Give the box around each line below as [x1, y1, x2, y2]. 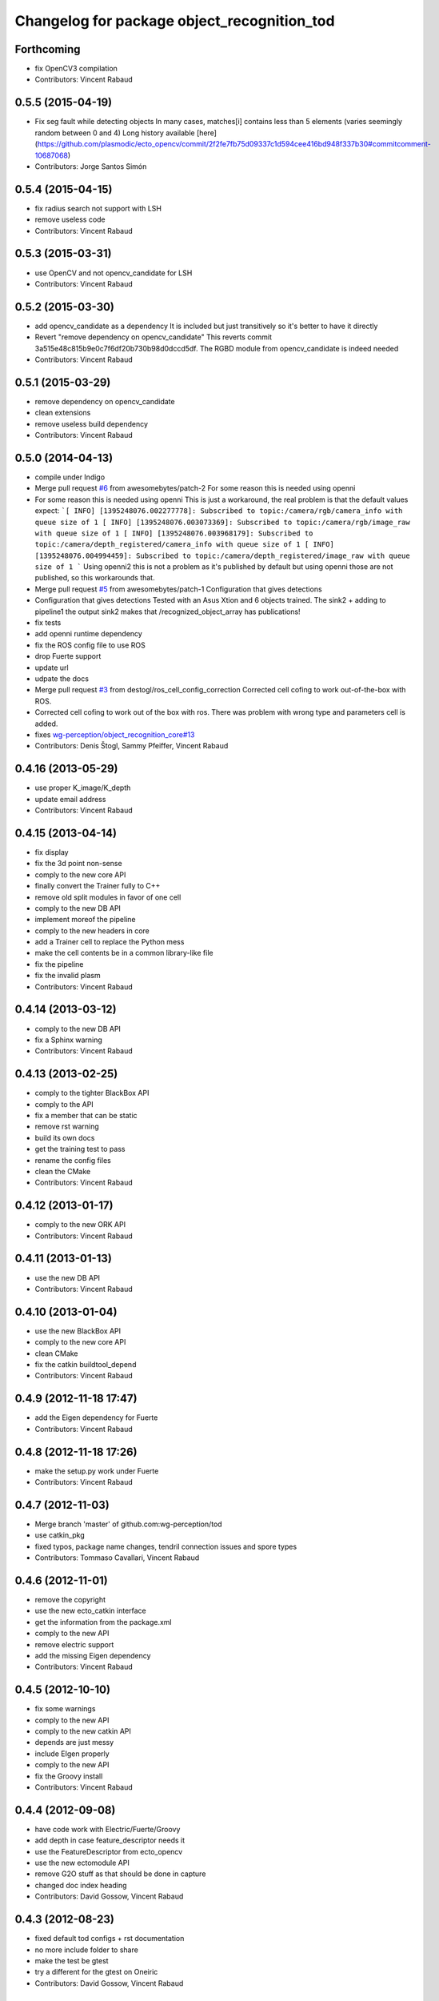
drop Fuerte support [34, 652, 102, 661]
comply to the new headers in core [34, 925, 150, 936]
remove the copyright [34, 1594, 106, 1604]
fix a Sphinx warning [34, 1035, 103, 1045]
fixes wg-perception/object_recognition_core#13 [34, 729, 195, 740]
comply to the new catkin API [34, 1726, 132, 1736]
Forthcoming [14, 42, 81, 56]
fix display [34, 847, 69, 856]
